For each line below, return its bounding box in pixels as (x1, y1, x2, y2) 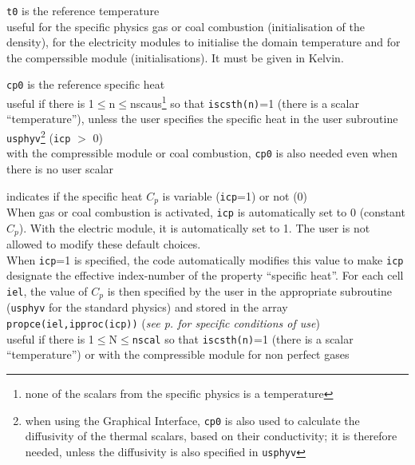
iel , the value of (6, 282, 88, 299)
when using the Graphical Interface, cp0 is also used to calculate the (25, 411, 360, 428)
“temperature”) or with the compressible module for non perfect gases (6, 346, 350, 363)
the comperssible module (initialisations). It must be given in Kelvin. (6, 49, 344, 66)
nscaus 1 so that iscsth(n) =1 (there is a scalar (129, 93, 359, 111)
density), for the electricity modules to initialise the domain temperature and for (6, 34, 401, 50)
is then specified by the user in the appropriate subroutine (107, 282, 392, 299)
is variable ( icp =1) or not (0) (162, 187, 308, 204)
